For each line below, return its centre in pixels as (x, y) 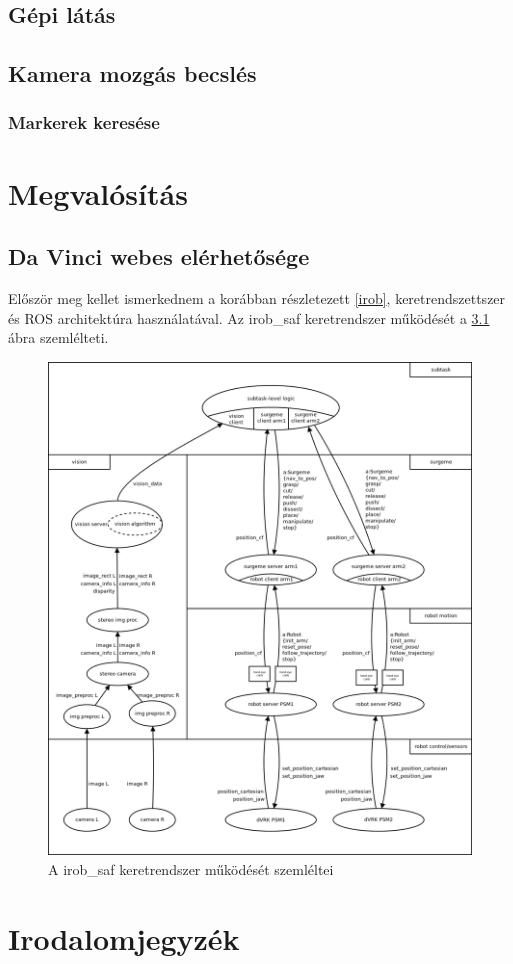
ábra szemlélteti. (58, 337)
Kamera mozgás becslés (132, 73)
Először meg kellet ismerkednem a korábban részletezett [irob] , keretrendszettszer (257, 297)
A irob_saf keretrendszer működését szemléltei (191, 868)
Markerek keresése (84, 122)
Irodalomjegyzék (124, 937)
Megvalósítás (98, 192)
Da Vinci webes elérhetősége (159, 256)
